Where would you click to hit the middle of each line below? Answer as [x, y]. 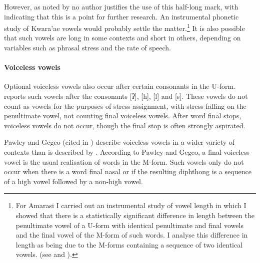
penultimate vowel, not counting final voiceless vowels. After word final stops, [123, 116]
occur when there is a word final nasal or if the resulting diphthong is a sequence [128, 171]
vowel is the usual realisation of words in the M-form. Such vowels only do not [124, 161]
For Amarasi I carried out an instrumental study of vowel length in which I [131, 205]
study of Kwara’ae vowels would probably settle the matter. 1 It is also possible [124, 27]
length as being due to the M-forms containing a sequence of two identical [129, 244]
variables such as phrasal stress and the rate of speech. [88, 48]
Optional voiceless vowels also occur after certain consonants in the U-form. [120, 86]
